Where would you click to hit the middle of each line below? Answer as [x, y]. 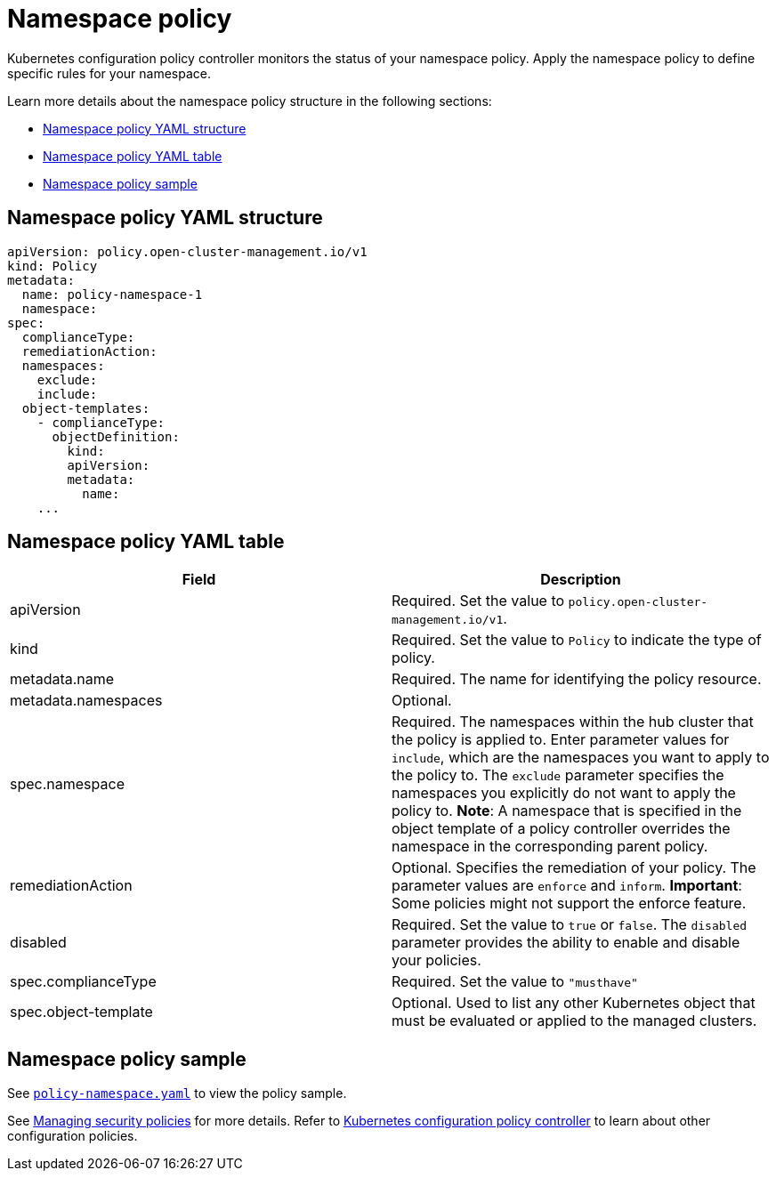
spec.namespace [67, 784]
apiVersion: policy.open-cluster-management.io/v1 [187, 251]
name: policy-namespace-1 [112, 294]
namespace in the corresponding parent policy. [550, 847]
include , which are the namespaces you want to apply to [581, 758]
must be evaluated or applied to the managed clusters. [574, 1021]
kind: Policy [53, 266]
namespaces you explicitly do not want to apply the [564, 793]
